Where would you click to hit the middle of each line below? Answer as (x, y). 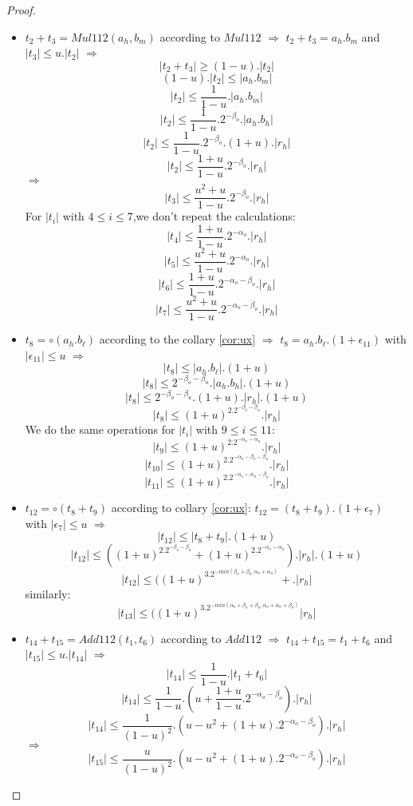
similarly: (48, 593)
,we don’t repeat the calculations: (214, 216)
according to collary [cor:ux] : (181, 508)
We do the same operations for (100, 429)
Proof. (21, 10)
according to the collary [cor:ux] (177, 339)
